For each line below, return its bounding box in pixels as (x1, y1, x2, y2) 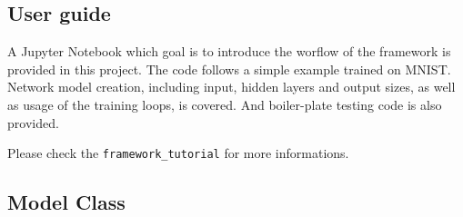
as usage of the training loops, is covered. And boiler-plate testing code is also (7, 94, 442, 113)
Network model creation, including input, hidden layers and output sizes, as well (7, 77, 456, 96)
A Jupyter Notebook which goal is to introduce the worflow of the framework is (7, 42, 451, 61)
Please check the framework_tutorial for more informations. (7, 143, 349, 163)
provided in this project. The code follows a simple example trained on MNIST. (7, 59, 451, 78)
